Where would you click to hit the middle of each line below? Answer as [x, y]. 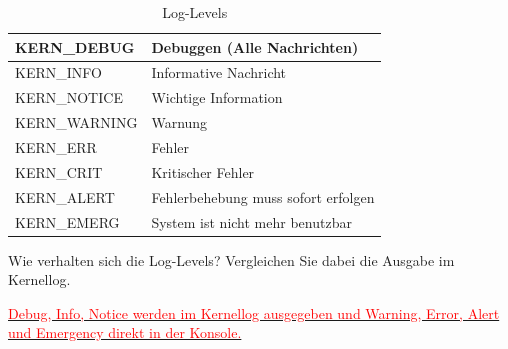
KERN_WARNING [76, 122]
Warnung [179, 122]
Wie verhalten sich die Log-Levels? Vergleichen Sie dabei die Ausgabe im [231, 259]
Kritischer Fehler [203, 171]
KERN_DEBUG [75, 46]
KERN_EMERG [67, 221]
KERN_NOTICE [69, 97]
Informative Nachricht [219, 72]
